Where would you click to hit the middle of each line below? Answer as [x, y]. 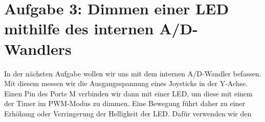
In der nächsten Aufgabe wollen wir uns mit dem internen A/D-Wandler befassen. [133, 73]
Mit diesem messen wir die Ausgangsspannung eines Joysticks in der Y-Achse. [126, 83]
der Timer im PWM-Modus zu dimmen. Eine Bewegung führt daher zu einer [125, 103]
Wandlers [38, 48]
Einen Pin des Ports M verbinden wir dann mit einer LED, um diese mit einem [128, 93]
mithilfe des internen [79, 28]
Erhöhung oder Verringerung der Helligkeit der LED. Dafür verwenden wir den [128, 113]
